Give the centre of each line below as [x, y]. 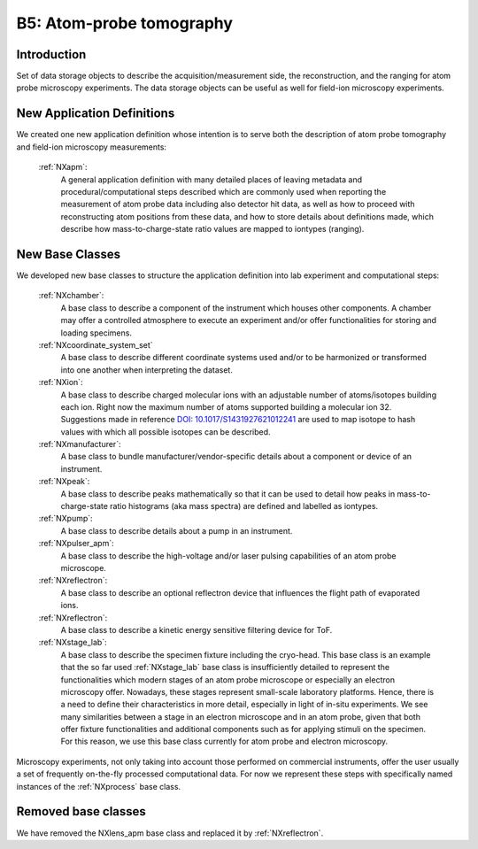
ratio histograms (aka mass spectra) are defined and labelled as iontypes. [244, 506]
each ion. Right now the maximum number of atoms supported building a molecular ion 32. [226, 406]
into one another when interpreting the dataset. [147, 370]
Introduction [51, 54]
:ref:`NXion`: [61, 382]
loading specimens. [96, 333]
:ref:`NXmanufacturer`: [80, 444]
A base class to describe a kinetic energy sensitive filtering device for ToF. [197, 629]
